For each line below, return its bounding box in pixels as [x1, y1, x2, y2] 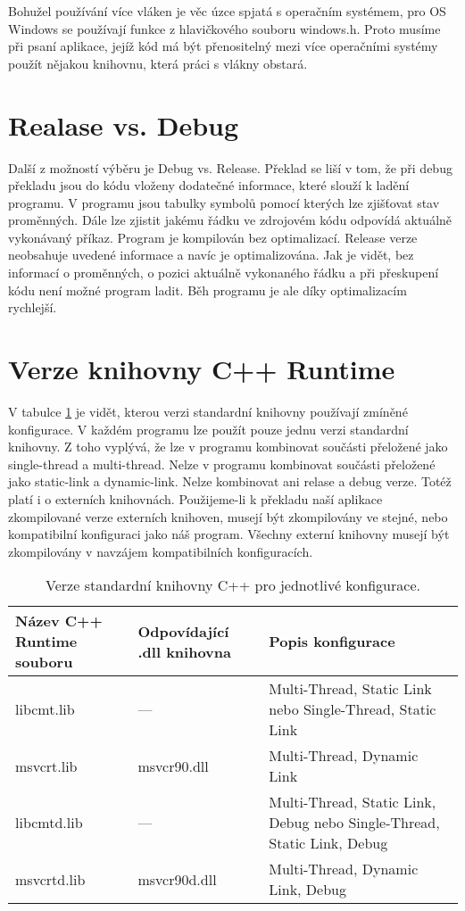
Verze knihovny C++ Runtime [8, 351, 395, 387]
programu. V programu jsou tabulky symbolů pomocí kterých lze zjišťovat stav [8, 193, 440, 211]
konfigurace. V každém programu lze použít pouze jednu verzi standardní [8, 419, 409, 438]
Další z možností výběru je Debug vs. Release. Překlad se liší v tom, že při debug [8, 158, 453, 177]
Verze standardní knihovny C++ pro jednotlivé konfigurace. [46, 575, 420, 596]
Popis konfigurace [269, 631, 395, 652]
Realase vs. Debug [8, 106, 239, 143]
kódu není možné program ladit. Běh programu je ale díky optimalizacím [8, 280, 407, 299]
